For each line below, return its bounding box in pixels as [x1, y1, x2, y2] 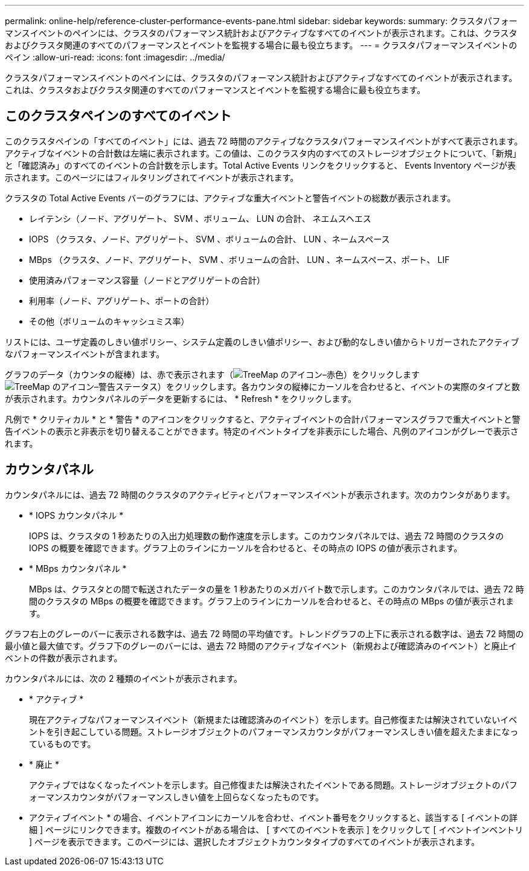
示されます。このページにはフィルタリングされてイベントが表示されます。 [5, 172, 299, 183]
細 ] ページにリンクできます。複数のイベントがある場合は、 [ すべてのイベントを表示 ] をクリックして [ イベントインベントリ [29, 824, 524, 835]
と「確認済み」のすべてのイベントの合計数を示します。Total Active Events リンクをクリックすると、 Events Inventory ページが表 [5, 160, 516, 170]
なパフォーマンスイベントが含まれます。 [5, 348, 165, 359]
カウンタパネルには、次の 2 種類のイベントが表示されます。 [5, 673, 243, 684]
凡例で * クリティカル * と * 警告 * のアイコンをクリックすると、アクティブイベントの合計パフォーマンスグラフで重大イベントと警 [5, 413, 521, 424]
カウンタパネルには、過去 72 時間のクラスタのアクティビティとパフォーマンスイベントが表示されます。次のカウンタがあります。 [5, 489, 515, 500]
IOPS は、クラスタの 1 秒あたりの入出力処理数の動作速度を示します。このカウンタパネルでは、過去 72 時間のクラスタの [29, 530, 504, 541]
